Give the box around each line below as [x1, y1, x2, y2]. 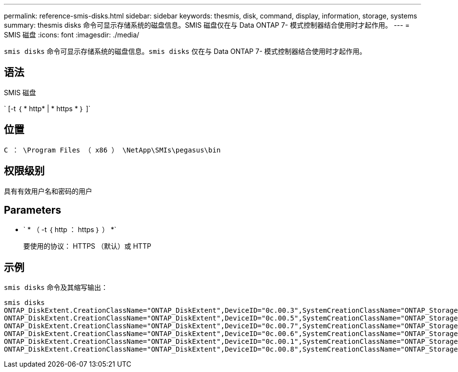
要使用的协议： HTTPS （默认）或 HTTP [23, 242, 151, 251]
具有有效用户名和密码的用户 [4, 186, 92, 195]
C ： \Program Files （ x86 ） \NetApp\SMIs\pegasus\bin [4, 146, 221, 154]
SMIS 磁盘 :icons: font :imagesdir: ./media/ [4, 31, 139, 39]
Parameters [4, 203, 61, 216]
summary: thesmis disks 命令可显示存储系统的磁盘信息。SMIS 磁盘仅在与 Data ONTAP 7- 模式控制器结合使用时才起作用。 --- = [4, 21, 410, 29]
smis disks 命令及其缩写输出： [4, 283, 108, 292]
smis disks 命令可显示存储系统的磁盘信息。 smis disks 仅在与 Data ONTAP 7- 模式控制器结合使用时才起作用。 [4, 47, 366, 55]
